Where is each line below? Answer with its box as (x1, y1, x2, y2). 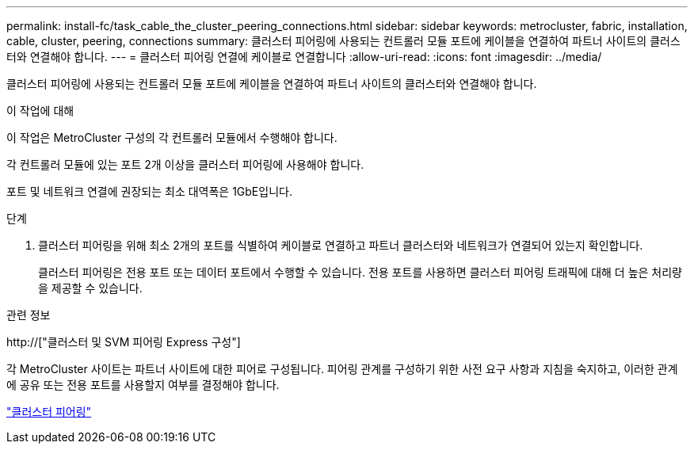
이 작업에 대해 (6, 104, 74, 117)
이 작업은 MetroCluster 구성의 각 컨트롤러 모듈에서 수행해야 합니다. (6, 131, 337, 144)
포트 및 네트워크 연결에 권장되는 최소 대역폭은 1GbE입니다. (6, 185, 292, 198)
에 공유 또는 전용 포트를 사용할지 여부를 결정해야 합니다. (6, 378, 280, 391)
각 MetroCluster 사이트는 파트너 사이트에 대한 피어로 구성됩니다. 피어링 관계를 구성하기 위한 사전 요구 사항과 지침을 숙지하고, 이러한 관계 (6, 362, 678, 376)
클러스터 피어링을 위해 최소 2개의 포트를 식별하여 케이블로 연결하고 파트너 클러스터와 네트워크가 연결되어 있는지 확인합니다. (38, 238, 643, 252)
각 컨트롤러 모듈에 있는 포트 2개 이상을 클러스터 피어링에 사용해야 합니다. (6, 158, 364, 171)
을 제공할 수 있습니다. (38, 281, 143, 295)
